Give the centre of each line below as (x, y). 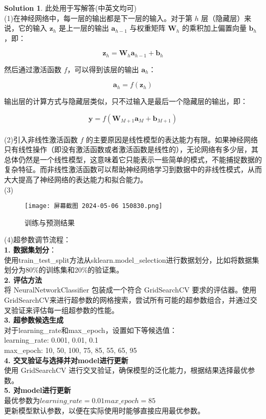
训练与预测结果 (50, 222)
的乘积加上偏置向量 (214, 28)
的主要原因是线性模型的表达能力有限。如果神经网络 (172, 139)
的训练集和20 (60, 270)
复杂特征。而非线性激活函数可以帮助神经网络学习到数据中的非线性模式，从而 (133, 169)
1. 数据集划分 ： (30, 250)
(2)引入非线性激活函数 (41, 139)
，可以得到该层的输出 (103, 69)
